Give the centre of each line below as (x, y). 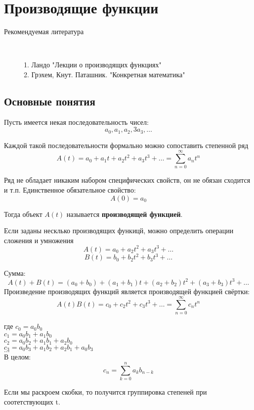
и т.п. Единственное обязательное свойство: (70, 190)
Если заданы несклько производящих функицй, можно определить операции (119, 231)
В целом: (18, 357)
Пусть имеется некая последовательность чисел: (76, 122)
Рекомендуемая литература (44, 31)
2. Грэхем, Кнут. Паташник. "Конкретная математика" (105, 74)
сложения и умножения (39, 240)
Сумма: (15, 273)
